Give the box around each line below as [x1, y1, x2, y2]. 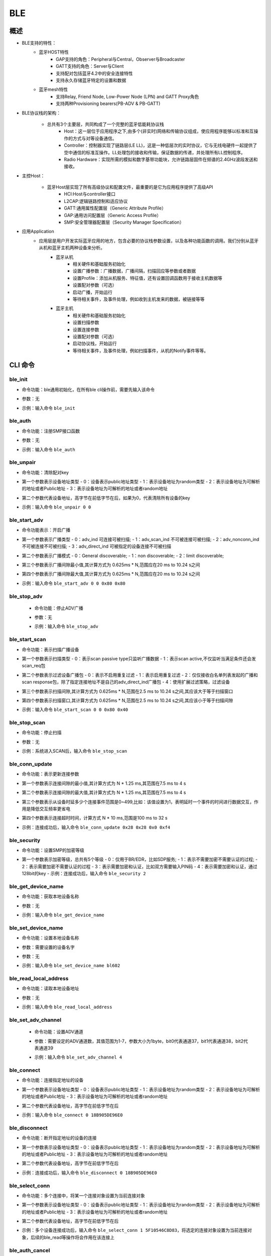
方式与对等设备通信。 [72, 135, 117, 141]
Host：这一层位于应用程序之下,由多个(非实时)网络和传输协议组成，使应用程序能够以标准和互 [64, 128, 254, 134]
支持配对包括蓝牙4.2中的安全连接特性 [56, 70, 133, 76]
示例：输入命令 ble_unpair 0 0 [22, 504, 91, 510]
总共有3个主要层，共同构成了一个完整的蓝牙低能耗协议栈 [47, 121, 164, 127]
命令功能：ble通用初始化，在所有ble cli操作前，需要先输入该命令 [22, 386, 155, 392]
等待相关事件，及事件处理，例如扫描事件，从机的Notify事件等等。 [73, 347, 208, 354]
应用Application [22, 229, 55, 235]
